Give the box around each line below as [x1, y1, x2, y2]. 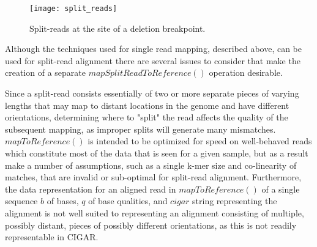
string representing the [192, 194, 277, 207]
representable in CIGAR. [5, 230, 99, 243]
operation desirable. [209, 66, 283, 79]
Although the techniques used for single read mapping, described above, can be [5, 42, 302, 55]
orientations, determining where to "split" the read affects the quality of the [5, 111, 288, 123]
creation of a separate [5, 66, 86, 79]
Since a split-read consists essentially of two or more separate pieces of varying [5, 87, 299, 100]
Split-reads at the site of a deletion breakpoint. [29, 21, 206, 34]
